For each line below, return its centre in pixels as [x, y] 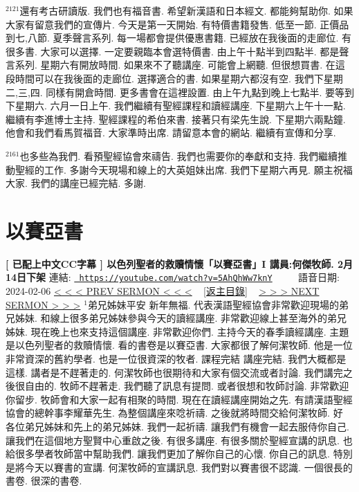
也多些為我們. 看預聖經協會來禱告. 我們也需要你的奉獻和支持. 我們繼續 [179, 155]
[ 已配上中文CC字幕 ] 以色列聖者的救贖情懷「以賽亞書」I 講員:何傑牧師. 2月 [179, 263]
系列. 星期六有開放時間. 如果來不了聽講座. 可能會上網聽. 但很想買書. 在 [175, 65]
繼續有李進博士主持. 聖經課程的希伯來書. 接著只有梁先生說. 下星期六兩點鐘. [176, 119]
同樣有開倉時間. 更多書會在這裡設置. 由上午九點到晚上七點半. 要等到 [200, 92]
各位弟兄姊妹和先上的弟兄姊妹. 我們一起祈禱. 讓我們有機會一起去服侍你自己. [177, 427]
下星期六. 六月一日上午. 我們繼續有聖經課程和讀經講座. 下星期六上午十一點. [176, 106]
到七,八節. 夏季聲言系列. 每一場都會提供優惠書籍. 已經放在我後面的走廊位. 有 [179, 38]
